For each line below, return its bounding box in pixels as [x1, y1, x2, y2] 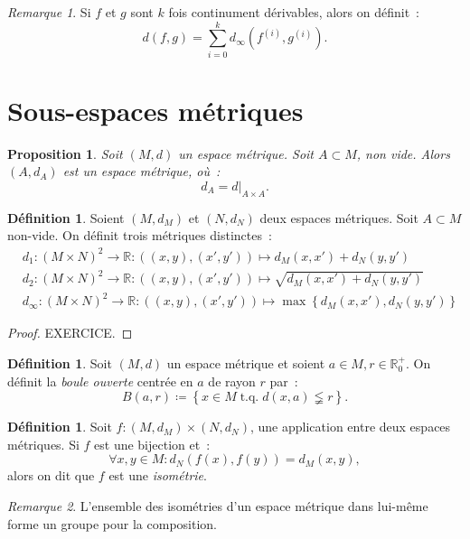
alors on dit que [7, 466, 95, 485]
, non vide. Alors [356, 144, 450, 163]
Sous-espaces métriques [7, 91, 304, 128]
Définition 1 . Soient [7, 208, 125, 227]
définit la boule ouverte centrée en [7, 371, 193, 390]
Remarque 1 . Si [7, 3, 91, 21]
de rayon [208, 371, 256, 390]
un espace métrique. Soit [178, 144, 314, 163]
